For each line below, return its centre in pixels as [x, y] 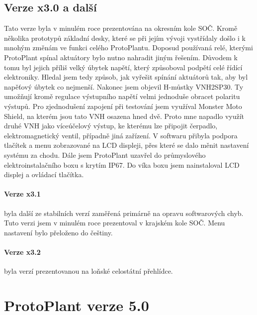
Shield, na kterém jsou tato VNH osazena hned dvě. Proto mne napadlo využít [124, 116]
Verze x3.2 [22, 252]
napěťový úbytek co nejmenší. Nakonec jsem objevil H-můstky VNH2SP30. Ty [124, 86]
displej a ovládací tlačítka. [44, 174]
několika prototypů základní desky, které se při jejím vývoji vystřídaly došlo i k [125, 38]
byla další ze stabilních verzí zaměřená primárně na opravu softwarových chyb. [124, 213]
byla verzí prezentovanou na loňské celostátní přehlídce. [88, 271]
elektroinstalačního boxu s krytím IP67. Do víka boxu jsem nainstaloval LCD [122, 164]
